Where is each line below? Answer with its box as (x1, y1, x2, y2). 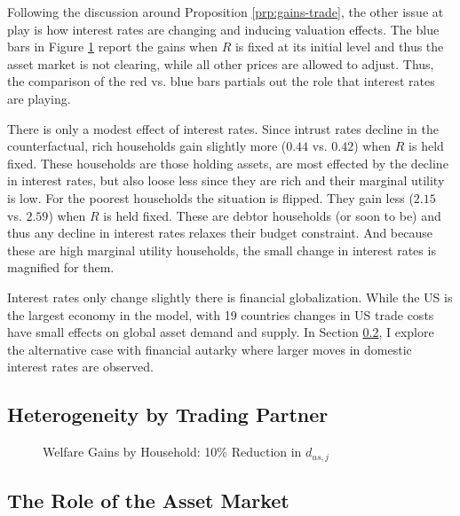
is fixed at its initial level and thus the (234, 37, 444, 56)
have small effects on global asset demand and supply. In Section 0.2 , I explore (7, 323, 434, 341)
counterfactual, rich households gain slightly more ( (7, 137, 287, 155)
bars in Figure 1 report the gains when (7, 37, 218, 56)
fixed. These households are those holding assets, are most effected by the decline (7, 153, 448, 172)
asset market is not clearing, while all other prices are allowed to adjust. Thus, (7, 54, 434, 73)
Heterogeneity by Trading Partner (7, 401, 329, 428)
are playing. (7, 89, 71, 107)
